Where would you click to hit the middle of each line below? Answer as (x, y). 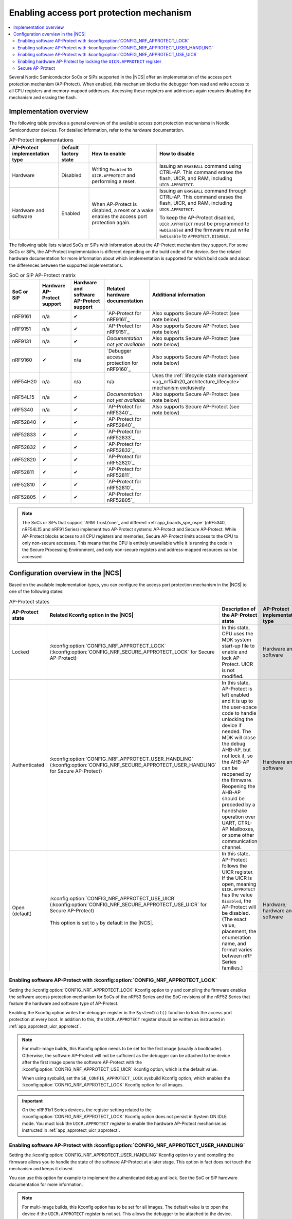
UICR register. (238, 872)
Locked (20, 652)
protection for (122, 363)
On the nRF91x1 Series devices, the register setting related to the (87, 1110)
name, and (234, 944)
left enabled (235, 695)
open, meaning (239, 884)
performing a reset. (114, 181)
